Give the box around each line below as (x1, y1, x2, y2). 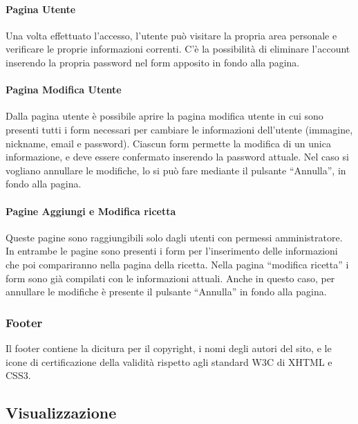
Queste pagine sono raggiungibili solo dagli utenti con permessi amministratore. (6, 230, 343, 244)
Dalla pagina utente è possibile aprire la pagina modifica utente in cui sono (6, 109, 323, 123)
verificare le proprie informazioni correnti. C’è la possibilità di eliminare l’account (6, 42, 350, 56)
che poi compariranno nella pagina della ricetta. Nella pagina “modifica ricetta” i (6, 257, 349, 271)
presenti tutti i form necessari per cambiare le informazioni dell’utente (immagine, (6, 122, 353, 136)
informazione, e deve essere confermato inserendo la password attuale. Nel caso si (6, 149, 349, 164)
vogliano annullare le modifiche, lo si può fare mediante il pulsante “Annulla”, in (6, 163, 346, 177)
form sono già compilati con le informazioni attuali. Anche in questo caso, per (6, 270, 335, 285)
